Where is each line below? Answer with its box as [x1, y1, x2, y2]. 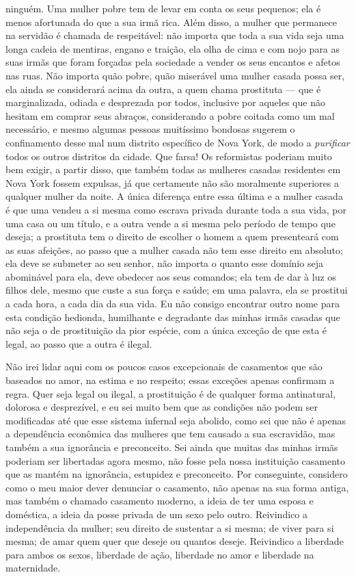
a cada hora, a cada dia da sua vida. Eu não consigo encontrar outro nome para [5, 296, 340, 311]
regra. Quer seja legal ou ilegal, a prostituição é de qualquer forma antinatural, [5, 386, 336, 400]
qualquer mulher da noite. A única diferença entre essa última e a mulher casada [5, 189, 343, 203]
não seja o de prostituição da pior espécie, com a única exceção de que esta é [5, 323, 327, 337]
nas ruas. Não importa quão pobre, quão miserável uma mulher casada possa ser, [5, 68, 345, 82]
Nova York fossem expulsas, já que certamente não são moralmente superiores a [5, 175, 339, 190]
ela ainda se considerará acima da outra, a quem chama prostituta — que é [5, 81, 321, 96]
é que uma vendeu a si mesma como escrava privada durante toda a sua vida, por [5, 202, 346, 216]
